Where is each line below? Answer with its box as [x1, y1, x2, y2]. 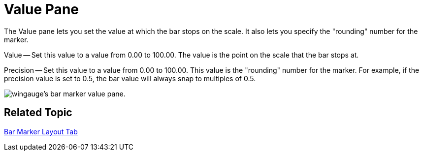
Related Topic [4, 106, 72, 119]
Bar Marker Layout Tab [4, 127, 78, 136]
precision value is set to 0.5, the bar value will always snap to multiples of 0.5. [4, 74, 256, 83]
